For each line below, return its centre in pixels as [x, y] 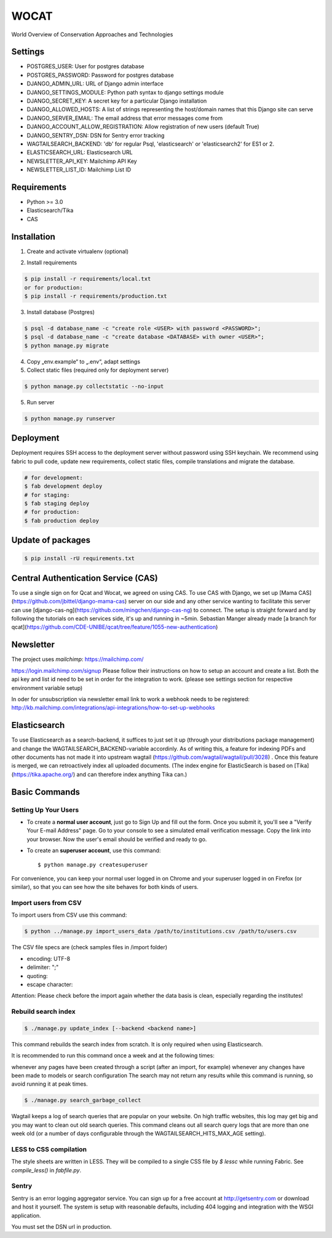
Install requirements [52, 263]
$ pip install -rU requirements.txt [80, 558]
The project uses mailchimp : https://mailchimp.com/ [77, 659]
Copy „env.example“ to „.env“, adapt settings [84, 361]
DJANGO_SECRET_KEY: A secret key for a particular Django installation [117, 101]
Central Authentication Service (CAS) [85, 578]
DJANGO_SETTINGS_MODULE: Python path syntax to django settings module [125, 92]
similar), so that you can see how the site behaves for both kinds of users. [105, 887]
